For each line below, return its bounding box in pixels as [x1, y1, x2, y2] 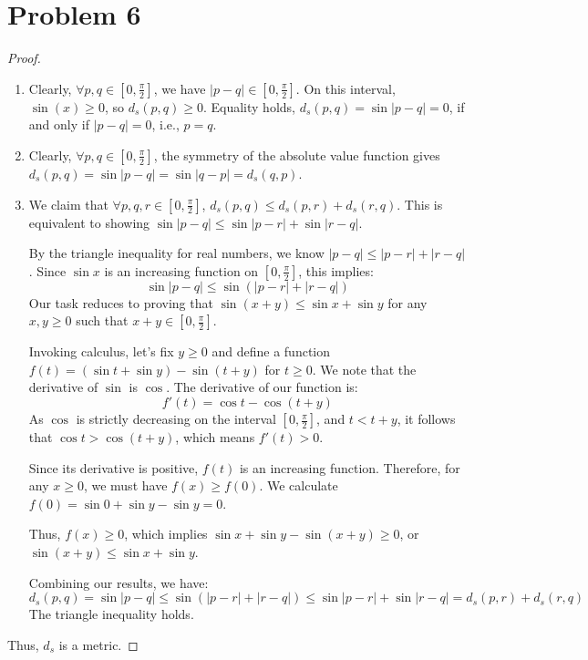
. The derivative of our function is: [166, 377, 358, 397]
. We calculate [259, 476, 338, 495]
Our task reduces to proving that [28, 293, 213, 312]
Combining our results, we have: [28, 572, 209, 592]
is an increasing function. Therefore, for [239, 458, 460, 477]
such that [76, 311, 129, 330]
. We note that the [312, 359, 417, 378]
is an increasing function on [104, 261, 259, 280]
